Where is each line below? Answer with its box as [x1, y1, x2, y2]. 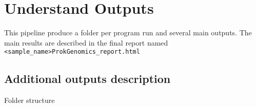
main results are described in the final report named [4, 37, 168, 48]
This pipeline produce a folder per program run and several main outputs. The [4, 27, 252, 38]
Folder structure [4, 95, 55, 105]
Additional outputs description [4, 71, 171, 87]
